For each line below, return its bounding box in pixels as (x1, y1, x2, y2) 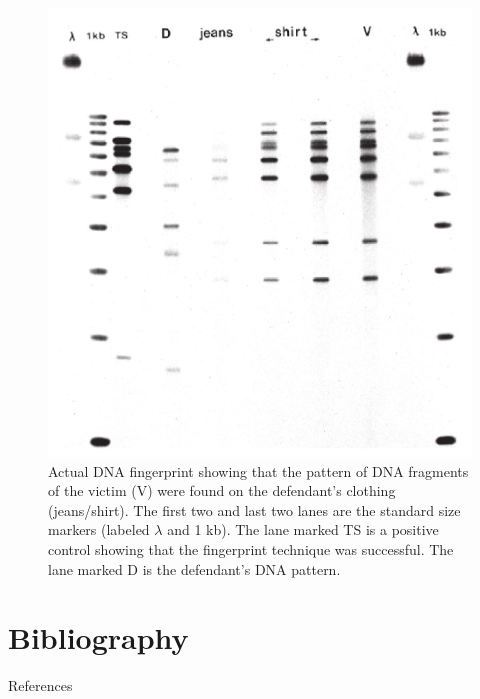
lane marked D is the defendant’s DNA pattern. (48, 558, 341, 579)
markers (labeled (48, 519, 150, 540)
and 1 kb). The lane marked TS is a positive (167, 519, 439, 540)
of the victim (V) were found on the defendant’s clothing (48, 480, 396, 501)
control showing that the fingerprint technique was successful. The (48, 538, 454, 559)
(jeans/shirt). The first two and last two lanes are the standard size (48, 499, 461, 520)
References (8, 675, 73, 696)
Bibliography (8, 617, 189, 658)
